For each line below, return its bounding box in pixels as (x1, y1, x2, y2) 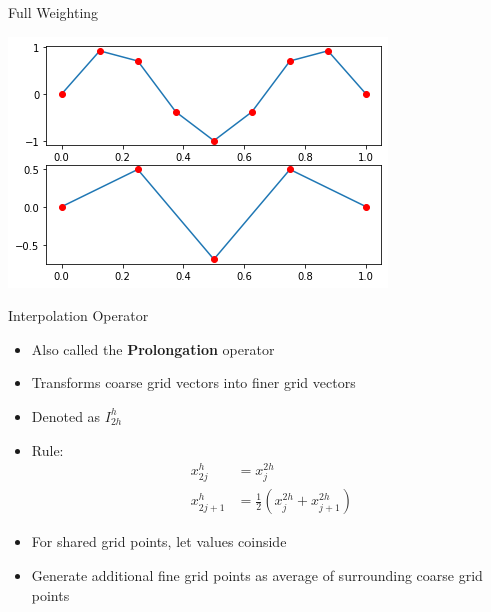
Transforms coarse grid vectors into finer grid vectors (31, 372, 356, 393)
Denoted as (31, 405, 101, 426)
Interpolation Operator (8, 305, 149, 326)
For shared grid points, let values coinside (31, 531, 287, 552)
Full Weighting (8, 2, 99, 22)
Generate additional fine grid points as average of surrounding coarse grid (31, 565, 483, 586)
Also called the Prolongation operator (31, 338, 275, 359)
